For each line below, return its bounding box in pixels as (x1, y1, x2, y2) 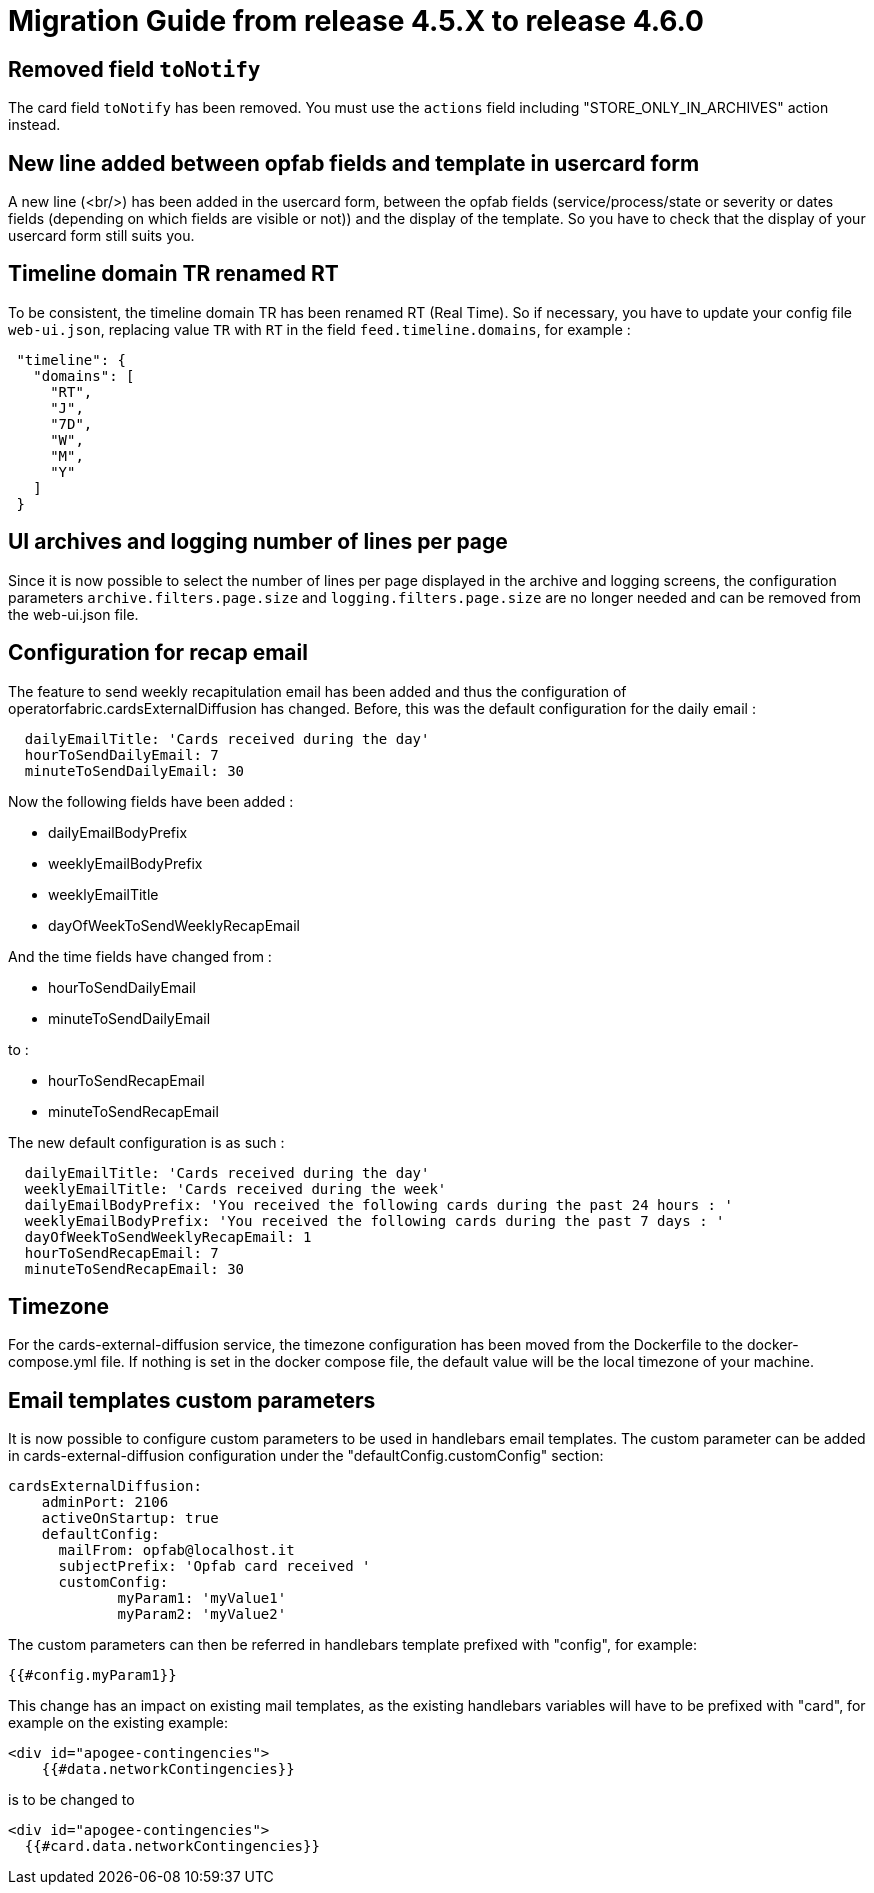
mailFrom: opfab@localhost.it (58, 1542, 295, 1559)
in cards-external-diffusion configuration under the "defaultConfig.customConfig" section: (8, 1447, 604, 1465)
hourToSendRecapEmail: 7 (24, 1244, 219, 1261)
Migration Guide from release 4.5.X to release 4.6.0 (8, 4, 704, 38)
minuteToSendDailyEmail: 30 (24, 762, 245, 779)
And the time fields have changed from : (8, 947, 272, 965)
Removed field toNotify (8, 56, 261, 82)
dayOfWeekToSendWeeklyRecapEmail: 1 (24, 1228, 312, 1245)
